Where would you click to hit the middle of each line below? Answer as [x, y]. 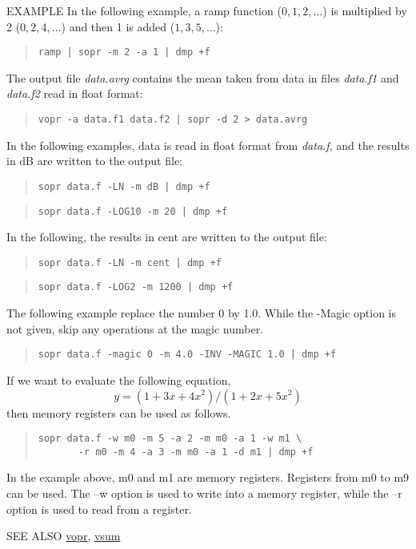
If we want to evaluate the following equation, [119, 379]
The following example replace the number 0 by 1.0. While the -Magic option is [202, 313]
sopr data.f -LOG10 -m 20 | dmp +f [133, 211]
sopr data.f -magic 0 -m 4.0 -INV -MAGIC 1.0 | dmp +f [187, 355]
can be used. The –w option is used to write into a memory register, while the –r [204, 493]
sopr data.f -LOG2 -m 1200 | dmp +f [136, 287]
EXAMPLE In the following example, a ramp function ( [144, 10]
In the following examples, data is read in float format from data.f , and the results [208, 145]
